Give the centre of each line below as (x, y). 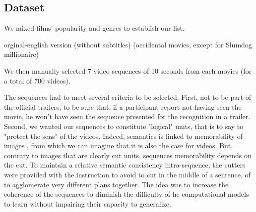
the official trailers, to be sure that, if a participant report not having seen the (123, 106)
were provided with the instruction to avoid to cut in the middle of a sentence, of (127, 174)
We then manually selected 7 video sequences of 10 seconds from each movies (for (128, 70)
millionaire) (22, 54)
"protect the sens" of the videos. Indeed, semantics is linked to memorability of (124, 136)
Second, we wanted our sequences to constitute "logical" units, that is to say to (124, 126)
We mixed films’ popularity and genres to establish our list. (94, 28)
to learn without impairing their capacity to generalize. (88, 203)
